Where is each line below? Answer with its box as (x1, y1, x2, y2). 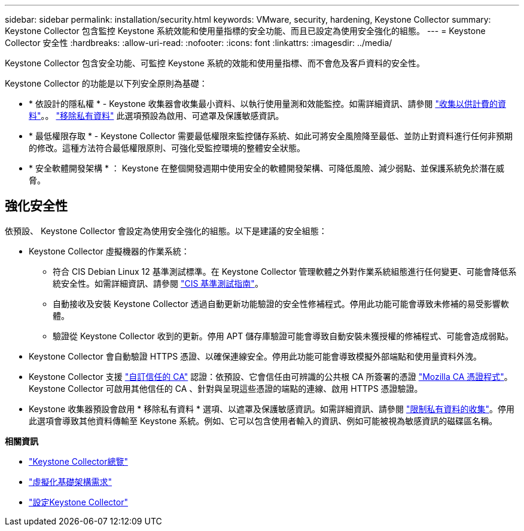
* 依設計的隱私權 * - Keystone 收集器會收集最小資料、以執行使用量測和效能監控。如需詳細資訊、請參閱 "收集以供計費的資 (29, 99, 506, 109)
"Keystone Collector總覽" (29, 456, 128, 466)
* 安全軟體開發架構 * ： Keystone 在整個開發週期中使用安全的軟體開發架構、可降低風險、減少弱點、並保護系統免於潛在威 (29, 163, 504, 173)
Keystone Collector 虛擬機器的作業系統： (29, 245, 190, 256)
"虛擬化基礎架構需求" (29, 476, 112, 487)
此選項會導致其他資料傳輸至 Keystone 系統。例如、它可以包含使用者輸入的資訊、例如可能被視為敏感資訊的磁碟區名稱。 (29, 415, 498, 426)
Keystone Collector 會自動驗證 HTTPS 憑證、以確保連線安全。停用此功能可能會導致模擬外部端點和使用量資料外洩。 (29, 351, 482, 361)
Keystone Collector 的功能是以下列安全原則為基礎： (5, 78, 208, 88)
